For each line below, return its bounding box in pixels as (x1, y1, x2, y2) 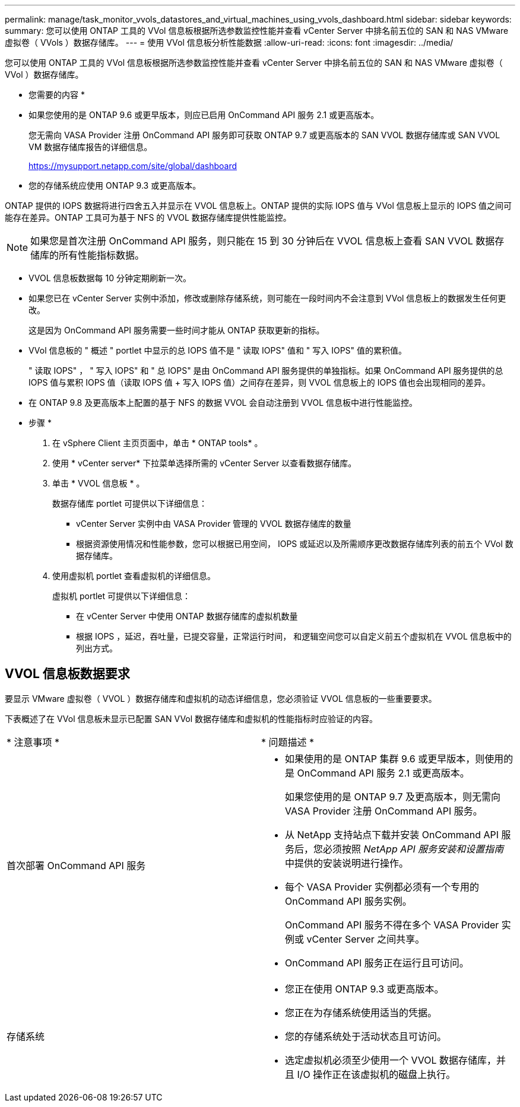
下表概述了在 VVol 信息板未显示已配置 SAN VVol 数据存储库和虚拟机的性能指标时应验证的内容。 (5, 713, 378, 724)
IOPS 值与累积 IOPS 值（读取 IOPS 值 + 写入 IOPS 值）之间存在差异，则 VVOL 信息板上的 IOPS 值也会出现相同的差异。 (28, 377, 491, 387)
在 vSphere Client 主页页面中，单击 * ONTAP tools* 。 (52, 438, 263, 448)
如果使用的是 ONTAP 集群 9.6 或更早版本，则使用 (285, 752, 504, 765)
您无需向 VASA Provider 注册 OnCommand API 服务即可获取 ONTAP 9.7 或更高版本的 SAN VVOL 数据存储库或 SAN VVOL (28, 130, 500, 140)
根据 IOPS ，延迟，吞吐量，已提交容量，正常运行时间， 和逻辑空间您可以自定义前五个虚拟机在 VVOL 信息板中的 (76, 631, 512, 641)
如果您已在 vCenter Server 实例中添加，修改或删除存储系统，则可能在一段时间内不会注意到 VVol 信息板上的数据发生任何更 (28, 293, 506, 303)
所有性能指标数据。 (59, 249, 145, 261)
